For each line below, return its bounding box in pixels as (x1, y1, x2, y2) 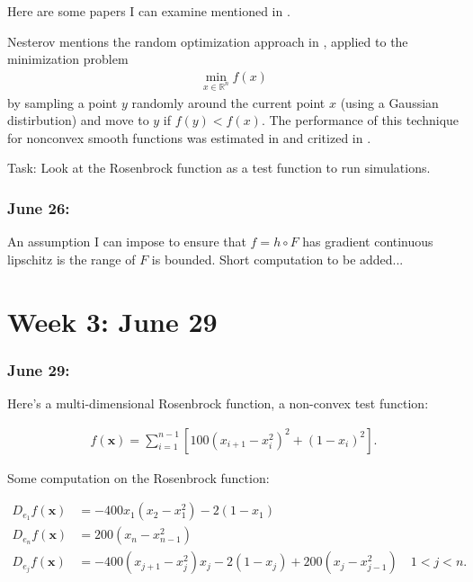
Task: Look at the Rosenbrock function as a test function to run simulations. (7, 158, 431, 177)
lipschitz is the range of (7, 249, 136, 268)
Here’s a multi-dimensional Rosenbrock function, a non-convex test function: (7, 393, 429, 412)
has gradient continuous (302, 232, 433, 251)
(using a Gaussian (340, 93, 439, 112)
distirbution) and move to (7, 111, 149, 130)
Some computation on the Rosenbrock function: (7, 468, 270, 487)
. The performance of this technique (261, 111, 460, 130)
